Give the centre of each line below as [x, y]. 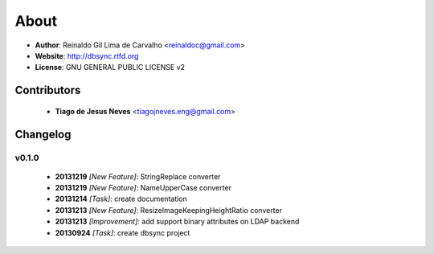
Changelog [43, 134]
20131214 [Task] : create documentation [121, 199]
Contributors [48, 90]
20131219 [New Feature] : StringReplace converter [138, 176]
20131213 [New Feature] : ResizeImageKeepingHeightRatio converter [169, 210]
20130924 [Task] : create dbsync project [123, 232]
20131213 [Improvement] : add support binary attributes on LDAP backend [177, 222]
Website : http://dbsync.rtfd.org [87, 55]
